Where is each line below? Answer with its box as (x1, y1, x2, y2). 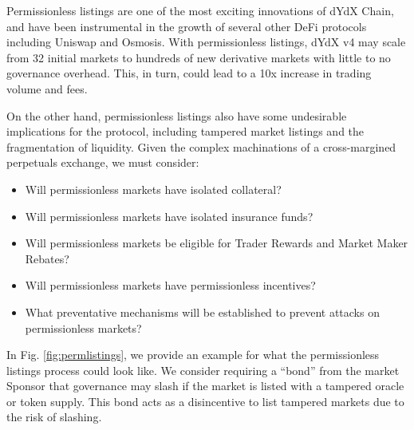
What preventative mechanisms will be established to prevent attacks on (25, 303, 380, 320)
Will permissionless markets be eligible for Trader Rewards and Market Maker (25, 235, 408, 251)
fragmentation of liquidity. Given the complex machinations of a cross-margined (6, 138, 396, 155)
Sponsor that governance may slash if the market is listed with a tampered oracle (6, 377, 404, 394)
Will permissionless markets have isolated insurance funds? (25, 207, 313, 224)
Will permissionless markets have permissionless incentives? (25, 277, 316, 294)
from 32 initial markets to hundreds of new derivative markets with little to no (6, 49, 391, 65)
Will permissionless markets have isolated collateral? (25, 180, 282, 197)
